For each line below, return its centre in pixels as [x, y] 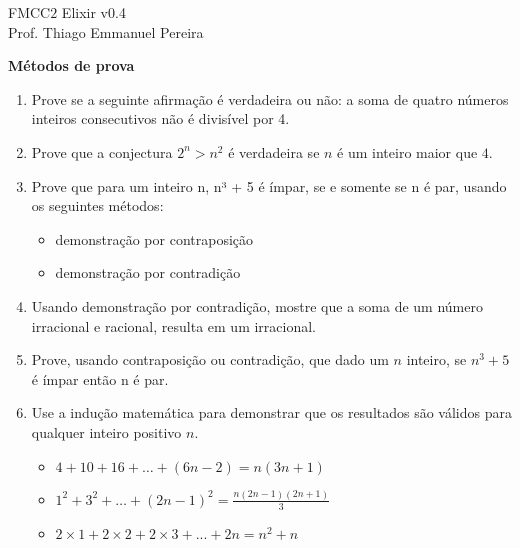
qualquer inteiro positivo [106, 431]
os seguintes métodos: [97, 205]
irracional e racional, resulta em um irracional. [174, 325]
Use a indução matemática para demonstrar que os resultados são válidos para [271, 412]
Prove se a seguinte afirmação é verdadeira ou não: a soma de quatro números [270, 98]
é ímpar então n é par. [100, 378]
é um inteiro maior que [407, 151]
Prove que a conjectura [102, 151]
